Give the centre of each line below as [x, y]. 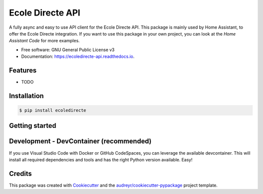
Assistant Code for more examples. [44, 41]
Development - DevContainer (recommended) [80, 141]
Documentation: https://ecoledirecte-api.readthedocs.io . [78, 56]
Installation [26, 96]
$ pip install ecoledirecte [53, 110]
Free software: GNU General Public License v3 [68, 50]
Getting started [33, 126]
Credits [20, 173]
